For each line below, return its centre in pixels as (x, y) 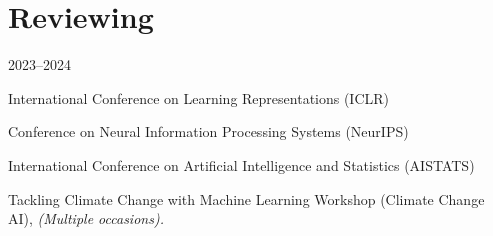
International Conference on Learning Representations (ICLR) (199, 97)
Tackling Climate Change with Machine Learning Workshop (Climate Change (246, 198)
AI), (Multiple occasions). (86, 218)
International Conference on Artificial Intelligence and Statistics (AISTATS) (241, 164)
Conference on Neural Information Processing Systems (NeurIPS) (208, 131)
